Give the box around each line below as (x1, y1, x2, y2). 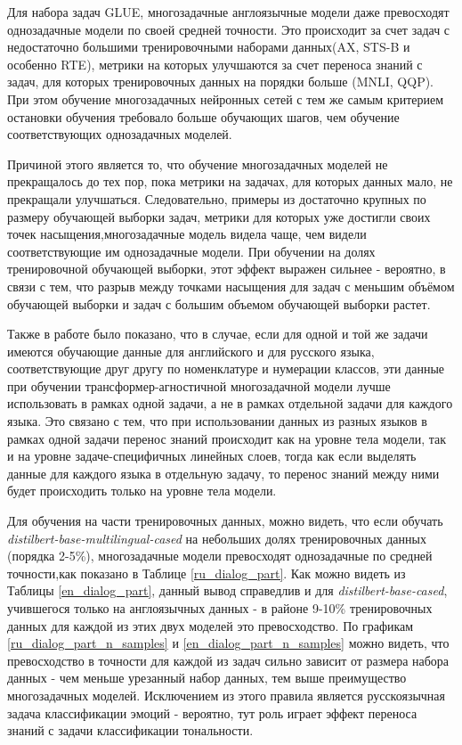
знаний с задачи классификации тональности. (7, 721, 254, 740)
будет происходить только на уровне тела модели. (7, 481, 277, 500)
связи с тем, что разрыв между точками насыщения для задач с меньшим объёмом (7, 276, 455, 295)
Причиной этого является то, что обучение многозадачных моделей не (7, 154, 388, 173)
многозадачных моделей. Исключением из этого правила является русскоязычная (7, 685, 446, 704)
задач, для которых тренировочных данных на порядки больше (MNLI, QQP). (7, 72, 434, 91)
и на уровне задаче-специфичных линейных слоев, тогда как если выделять (7, 446, 417, 465)
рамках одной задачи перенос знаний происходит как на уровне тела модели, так (7, 429, 447, 447)
